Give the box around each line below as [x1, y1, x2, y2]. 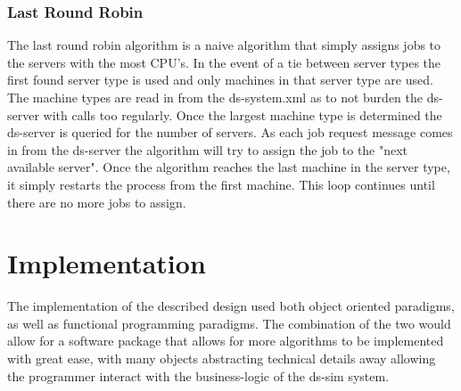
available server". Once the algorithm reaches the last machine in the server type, [7, 158, 450, 176]
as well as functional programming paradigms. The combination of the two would [7, 314, 451, 332]
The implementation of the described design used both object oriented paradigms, [7, 297, 455, 315]
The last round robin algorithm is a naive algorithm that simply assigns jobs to [7, 36, 441, 54]
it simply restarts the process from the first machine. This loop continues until [7, 175, 435, 193]
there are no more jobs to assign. [7, 192, 186, 211]
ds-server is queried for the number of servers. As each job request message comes [7, 123, 453, 142]
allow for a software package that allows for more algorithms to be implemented [7, 331, 444, 350]
